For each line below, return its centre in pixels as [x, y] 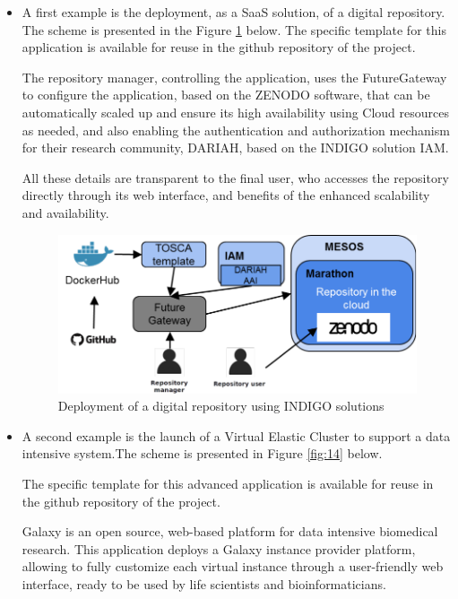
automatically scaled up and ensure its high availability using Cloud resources [236, 112]
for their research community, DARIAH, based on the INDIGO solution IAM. [235, 148]
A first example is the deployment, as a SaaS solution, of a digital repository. [233, 12]
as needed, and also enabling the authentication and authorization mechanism [236, 130]
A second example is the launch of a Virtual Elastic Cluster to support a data [236, 435]
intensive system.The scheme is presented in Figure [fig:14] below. [202, 453]
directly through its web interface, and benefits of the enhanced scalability [226, 195]
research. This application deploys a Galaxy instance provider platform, [219, 548]
